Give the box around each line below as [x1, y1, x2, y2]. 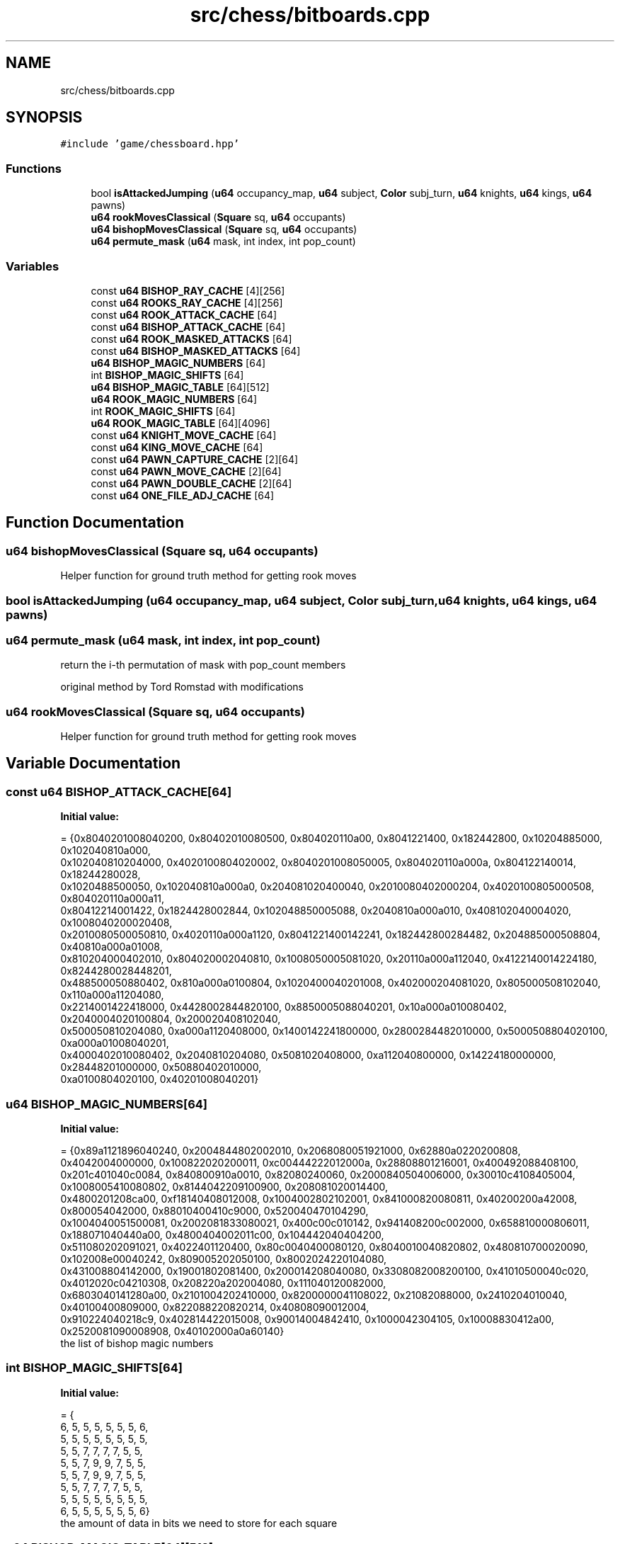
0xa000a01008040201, [60, 1037, 169, 1050]
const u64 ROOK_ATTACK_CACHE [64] [91, 308, 277, 321]
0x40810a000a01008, [60, 941, 163, 953]
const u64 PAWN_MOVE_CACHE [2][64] [91, 465, 282, 477]
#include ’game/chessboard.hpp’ [60, 138, 240, 150]
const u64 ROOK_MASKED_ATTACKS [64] [91, 332, 292, 345]
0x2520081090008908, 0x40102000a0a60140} [60, 1325, 285, 1337]
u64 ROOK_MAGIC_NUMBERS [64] [91, 392, 258, 405]
